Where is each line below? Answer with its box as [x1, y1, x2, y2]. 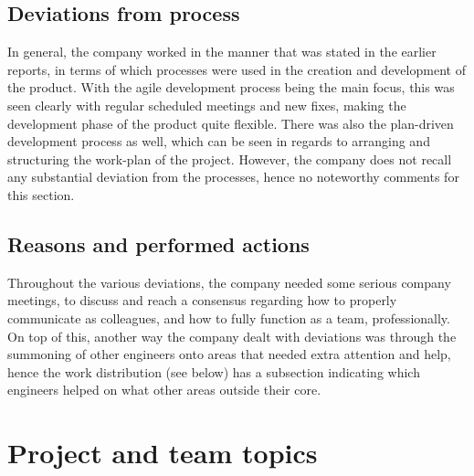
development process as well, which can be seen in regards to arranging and [7, 132, 430, 151]
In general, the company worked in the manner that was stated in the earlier [7, 42, 437, 61]
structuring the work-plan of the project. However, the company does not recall [7, 149, 452, 168]
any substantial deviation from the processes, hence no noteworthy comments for [7, 167, 459, 186]
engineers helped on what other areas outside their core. [7, 380, 321, 399]
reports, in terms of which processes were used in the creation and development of [7, 59, 466, 79]
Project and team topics [7, 434, 318, 471]
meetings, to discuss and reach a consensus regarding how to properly [7, 291, 397, 310]
